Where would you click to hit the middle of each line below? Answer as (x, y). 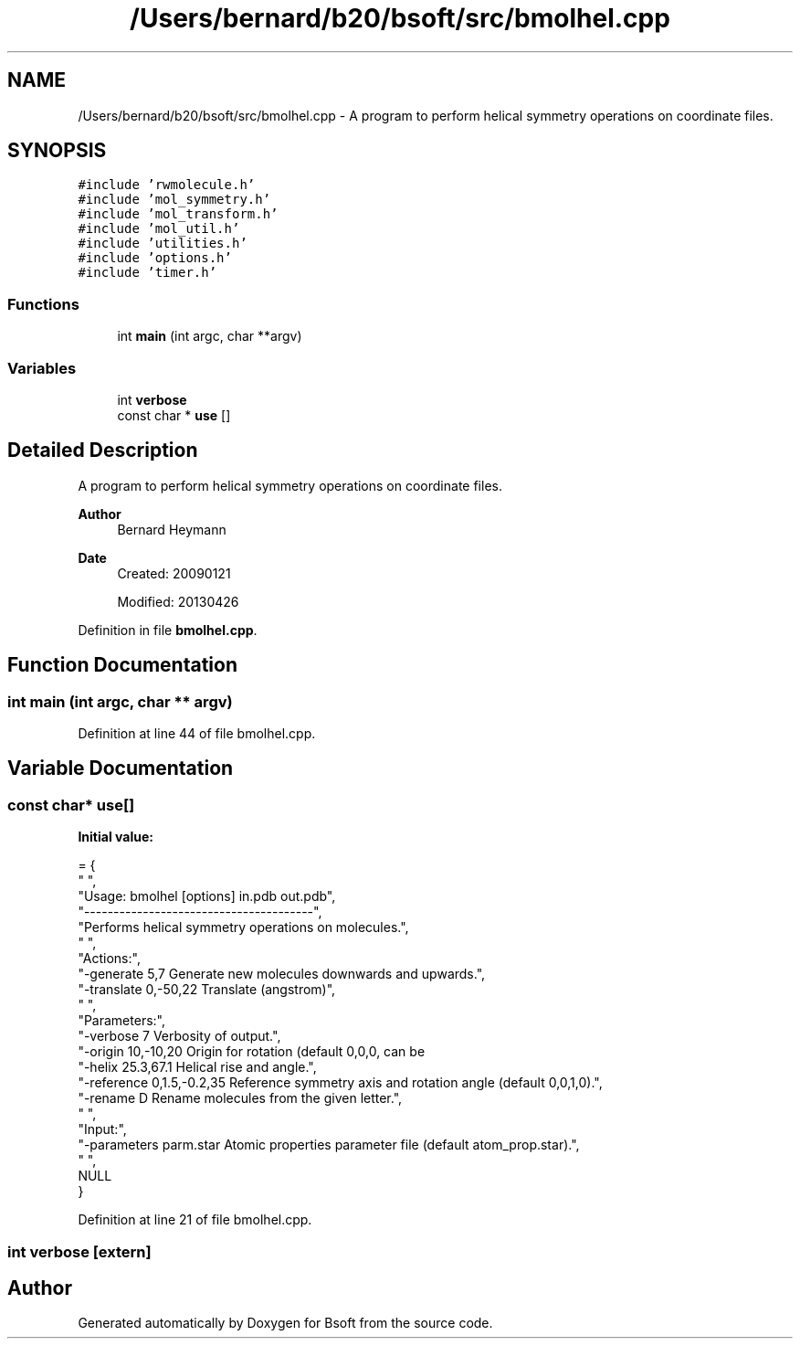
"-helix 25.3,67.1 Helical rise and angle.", (197, 1067)
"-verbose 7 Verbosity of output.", (179, 1036)
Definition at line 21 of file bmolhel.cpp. (195, 1220)
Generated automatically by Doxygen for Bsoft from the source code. (285, 1323)
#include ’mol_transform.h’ (178, 214)
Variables (42, 368)
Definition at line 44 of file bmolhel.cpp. (197, 733)
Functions (43, 304)
